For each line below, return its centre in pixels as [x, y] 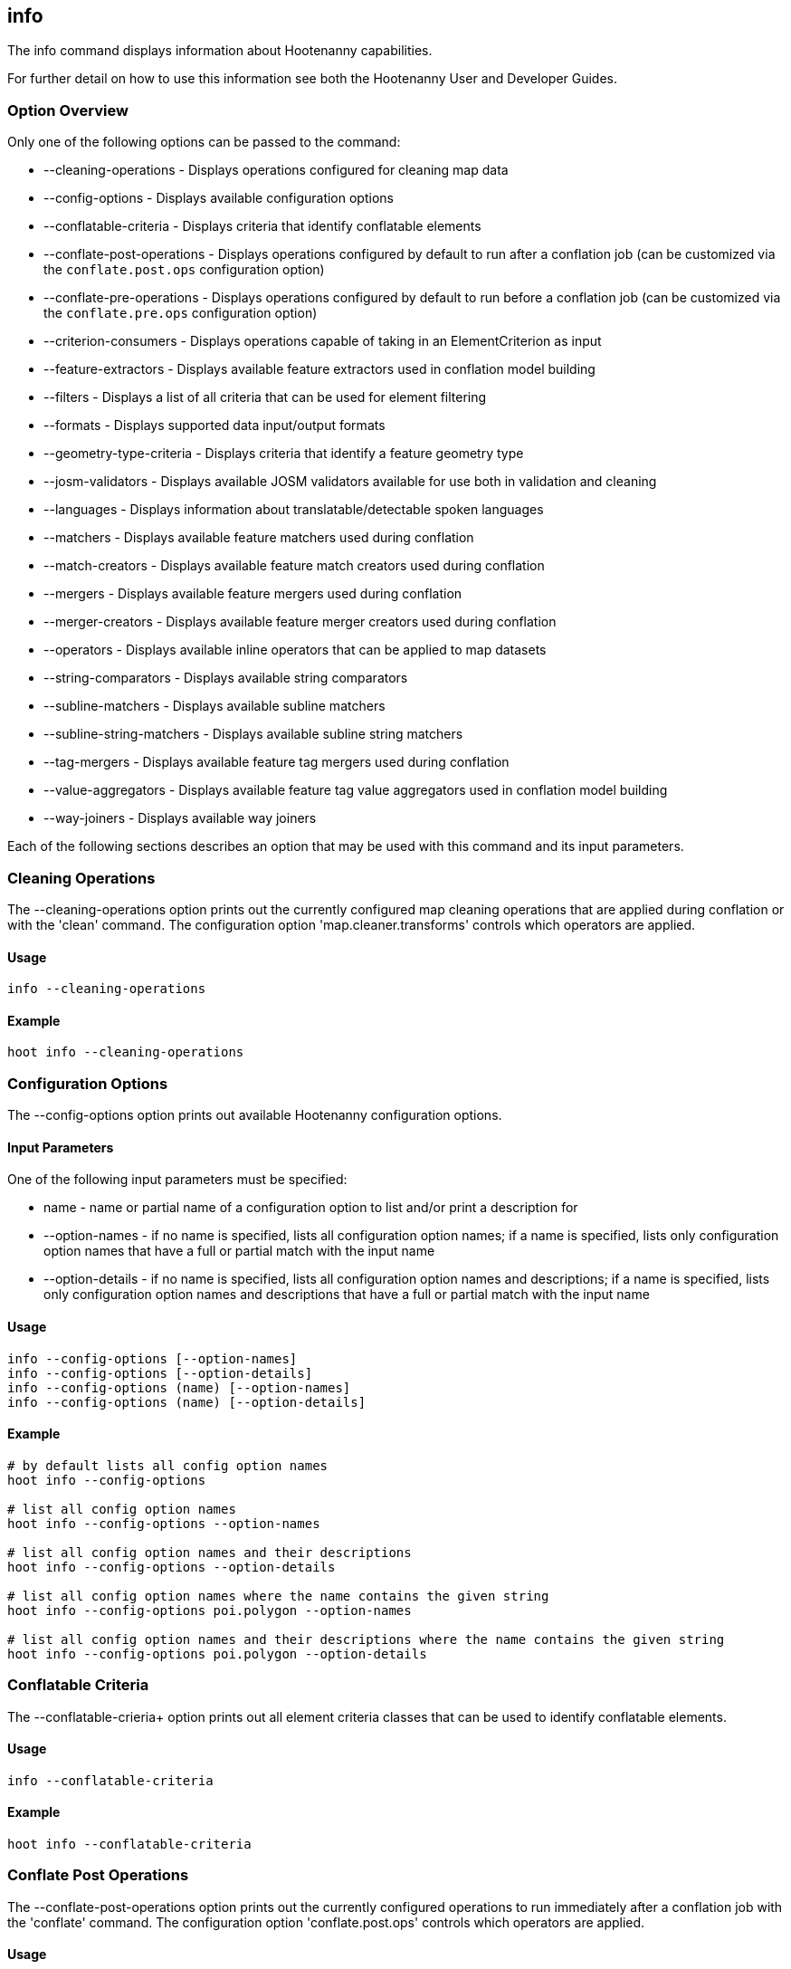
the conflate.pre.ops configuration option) [181, 313]
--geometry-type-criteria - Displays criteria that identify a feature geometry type [284, 454]
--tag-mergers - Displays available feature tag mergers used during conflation [276, 762]
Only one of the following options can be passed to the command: [204, 142]
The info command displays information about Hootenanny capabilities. [220, 51]
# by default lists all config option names [168, 1465]
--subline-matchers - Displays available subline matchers [214, 706]
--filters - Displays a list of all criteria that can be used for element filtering [265, 397]
